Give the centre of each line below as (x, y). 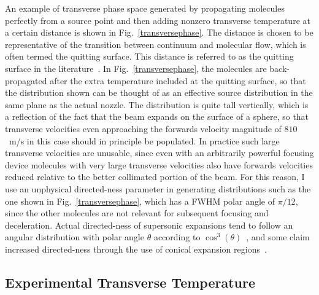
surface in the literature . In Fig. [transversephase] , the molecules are (136, 68)
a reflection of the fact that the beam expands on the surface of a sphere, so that (157, 116)
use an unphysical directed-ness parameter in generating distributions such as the (158, 188)
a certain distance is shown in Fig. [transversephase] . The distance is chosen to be (159, 32)
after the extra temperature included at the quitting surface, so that (178, 80)
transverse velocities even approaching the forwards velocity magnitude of (143, 128)
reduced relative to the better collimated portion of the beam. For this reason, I (155, 177)
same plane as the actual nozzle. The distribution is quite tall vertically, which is (157, 104)
